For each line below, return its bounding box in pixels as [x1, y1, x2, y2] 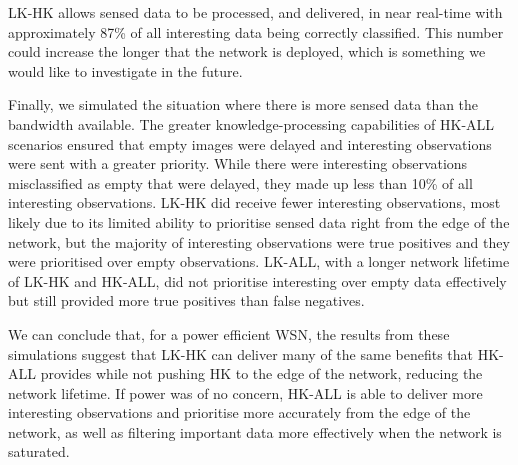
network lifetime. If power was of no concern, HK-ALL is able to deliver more [8, 382, 483, 403]
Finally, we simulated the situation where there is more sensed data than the [8, 94, 479, 115]
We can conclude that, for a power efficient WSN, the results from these [8, 323, 450, 344]
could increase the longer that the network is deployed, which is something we [8, 41, 486, 62]
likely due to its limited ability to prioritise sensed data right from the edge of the [8, 211, 510, 232]
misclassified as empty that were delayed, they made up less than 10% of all [8, 172, 473, 193]
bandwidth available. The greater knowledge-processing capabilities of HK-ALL [8, 113, 495, 134]
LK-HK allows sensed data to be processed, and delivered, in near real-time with [8, 2, 503, 22]
